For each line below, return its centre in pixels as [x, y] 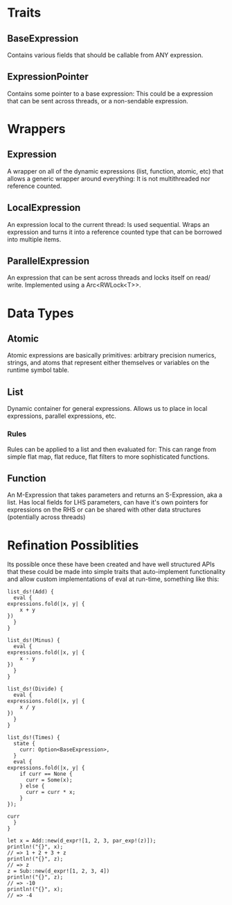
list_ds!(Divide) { [35, 689]
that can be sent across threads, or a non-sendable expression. [98, 101]
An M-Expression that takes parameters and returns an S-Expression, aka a [115, 495]
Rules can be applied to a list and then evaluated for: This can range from [112, 449]
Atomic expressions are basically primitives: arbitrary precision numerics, [112, 355]
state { [25, 744]
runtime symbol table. [38, 370]
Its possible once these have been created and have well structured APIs [111, 564]
